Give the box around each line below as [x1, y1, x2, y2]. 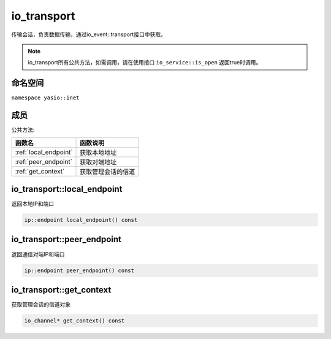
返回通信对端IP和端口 [11, 250, 65, 257]
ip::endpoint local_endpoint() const [24, 216, 138, 224]
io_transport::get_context [11, 284, 112, 295]
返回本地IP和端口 [11, 200, 55, 208]
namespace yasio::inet [11, 94, 80, 101]
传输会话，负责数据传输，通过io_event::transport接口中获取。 [11, 31, 167, 38]
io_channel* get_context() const [24, 318, 125, 324]
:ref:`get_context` [15, 167, 65, 175]
